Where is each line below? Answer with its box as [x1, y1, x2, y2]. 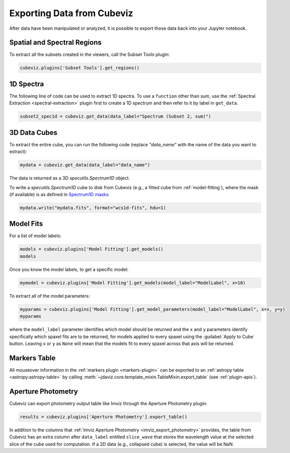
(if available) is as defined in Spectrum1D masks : [9, 191, 110, 197]
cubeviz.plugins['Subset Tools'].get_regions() [20, 65, 139, 71]
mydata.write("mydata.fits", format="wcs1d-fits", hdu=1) [20, 205, 166, 210]
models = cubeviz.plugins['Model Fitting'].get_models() [20, 246, 164, 252]
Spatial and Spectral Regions [9, 38, 102, 47]
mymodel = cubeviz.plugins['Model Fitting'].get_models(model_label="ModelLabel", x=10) [20, 280, 246, 286]
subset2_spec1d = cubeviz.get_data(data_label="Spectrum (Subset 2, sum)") [20, 114, 211, 120]
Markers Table [9, 354, 56, 362]
